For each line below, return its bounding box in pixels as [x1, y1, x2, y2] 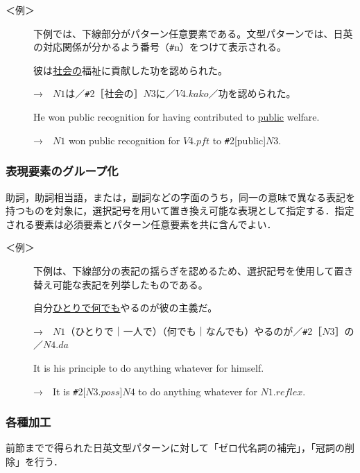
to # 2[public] [212, 132, 266, 147]
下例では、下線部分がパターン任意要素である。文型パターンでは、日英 [33, 26, 353, 40]
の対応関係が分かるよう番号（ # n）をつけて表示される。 [33, 40, 286, 54]
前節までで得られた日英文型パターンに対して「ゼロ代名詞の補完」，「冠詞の [6, 440, 345, 455]
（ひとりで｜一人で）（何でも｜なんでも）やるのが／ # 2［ [65, 323, 323, 338]
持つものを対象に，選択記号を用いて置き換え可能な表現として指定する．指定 [6, 203, 354, 218]
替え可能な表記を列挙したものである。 [33, 277, 208, 291]
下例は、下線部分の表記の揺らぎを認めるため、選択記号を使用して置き [33, 263, 354, 277]
